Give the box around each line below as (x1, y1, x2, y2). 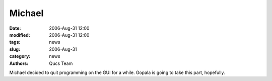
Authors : (9, 60, 29, 66)
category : (9, 53, 31, 59)
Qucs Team (49, 60, 73, 66)
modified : (9, 32, 30, 38)
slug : (9, 46, 20, 52)
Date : (9, 25, 21, 31)
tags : (9, 39, 21, 45)
